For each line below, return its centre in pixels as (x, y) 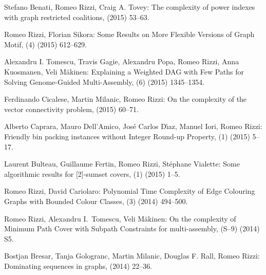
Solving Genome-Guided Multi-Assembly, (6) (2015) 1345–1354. (104, 81)
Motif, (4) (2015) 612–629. (46, 44)
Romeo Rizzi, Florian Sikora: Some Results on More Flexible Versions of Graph (129, 34)
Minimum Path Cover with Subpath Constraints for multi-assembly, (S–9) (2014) (132, 228)
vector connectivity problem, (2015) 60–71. (71, 109)
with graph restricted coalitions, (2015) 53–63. (77, 17)
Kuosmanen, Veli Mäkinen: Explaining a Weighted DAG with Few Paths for (124, 71)
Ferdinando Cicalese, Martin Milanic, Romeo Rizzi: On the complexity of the (126, 99)
